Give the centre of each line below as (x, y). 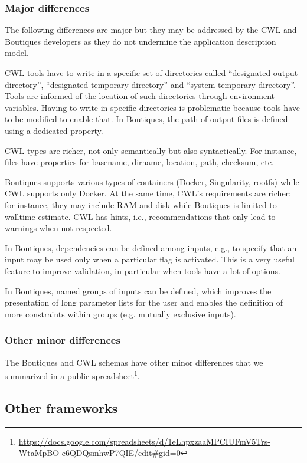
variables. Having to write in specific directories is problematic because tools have (152, 107)
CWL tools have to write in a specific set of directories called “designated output (151, 73)
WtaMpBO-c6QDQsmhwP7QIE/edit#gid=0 (99, 453)
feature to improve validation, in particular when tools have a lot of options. (143, 270)
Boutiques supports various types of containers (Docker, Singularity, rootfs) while (152, 181)
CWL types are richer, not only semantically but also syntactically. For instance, (151, 150)
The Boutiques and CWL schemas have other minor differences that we (134, 362)
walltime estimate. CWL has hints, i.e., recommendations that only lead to (140, 216)
